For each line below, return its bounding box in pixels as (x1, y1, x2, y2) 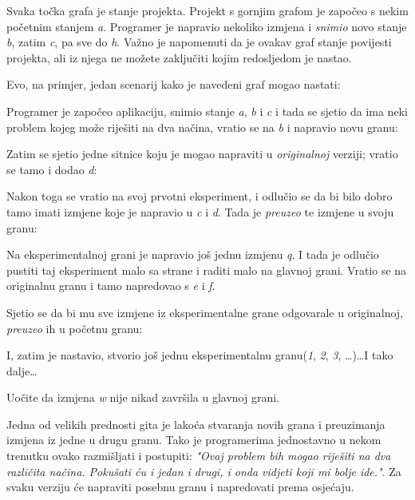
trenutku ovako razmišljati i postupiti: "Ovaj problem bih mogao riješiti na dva (6, 447, 391, 464)
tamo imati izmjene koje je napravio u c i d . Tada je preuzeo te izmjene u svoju (6, 203, 394, 220)
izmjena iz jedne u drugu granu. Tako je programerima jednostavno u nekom (6, 431, 381, 448)
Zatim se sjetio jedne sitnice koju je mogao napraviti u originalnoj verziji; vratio (6, 145, 398, 162)
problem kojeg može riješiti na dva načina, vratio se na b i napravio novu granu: (6, 118, 398, 135)
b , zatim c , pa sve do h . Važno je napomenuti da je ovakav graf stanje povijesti (6, 34, 392, 50)
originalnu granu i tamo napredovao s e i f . (6, 277, 215, 294)
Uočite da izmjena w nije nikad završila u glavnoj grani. (6, 389, 279, 406)
